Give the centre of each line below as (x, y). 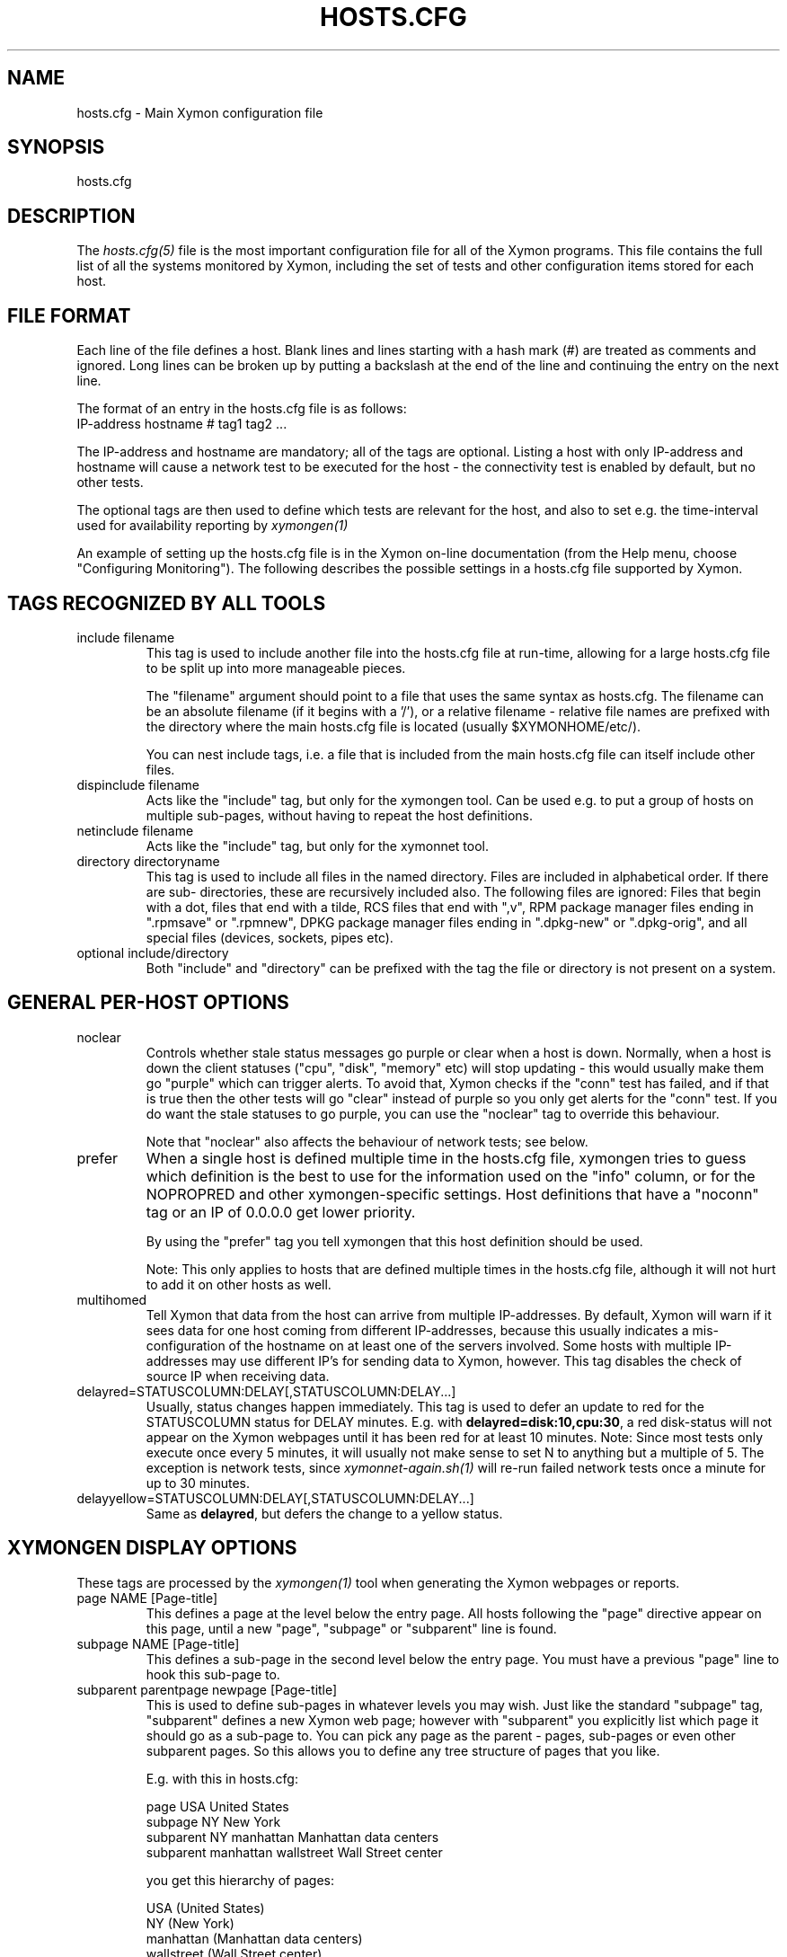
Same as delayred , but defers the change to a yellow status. (324, 1513)
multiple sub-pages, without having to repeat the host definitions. (340, 815)
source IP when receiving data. (238, 1376)
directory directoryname (148, 861)
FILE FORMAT (69, 315)
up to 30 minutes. (198, 1483)
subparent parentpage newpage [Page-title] (207, 1689)
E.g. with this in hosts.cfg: (222, 1778)
